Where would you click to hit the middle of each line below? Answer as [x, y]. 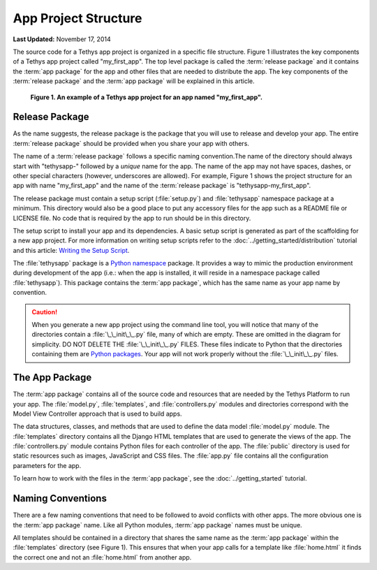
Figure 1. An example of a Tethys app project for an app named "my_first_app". [147, 97]
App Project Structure [77, 18]
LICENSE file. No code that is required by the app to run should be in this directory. [132, 218]
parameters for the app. [47, 465]
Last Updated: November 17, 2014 [62, 39]
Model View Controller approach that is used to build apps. [97, 414]
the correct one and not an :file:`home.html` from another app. [102, 557]
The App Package [52, 378]
